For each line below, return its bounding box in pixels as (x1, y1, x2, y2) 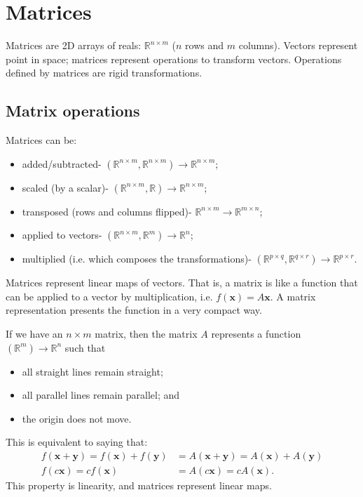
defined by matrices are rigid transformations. (6, 65, 203, 80)
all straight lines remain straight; (22, 364, 163, 378)
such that (64, 340, 106, 354)
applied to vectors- (22, 227, 102, 242)
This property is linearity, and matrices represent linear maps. (6, 478, 272, 493)
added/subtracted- (22, 156, 102, 171)
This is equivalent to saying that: (6, 435, 148, 449)
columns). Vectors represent (238, 38, 358, 53)
